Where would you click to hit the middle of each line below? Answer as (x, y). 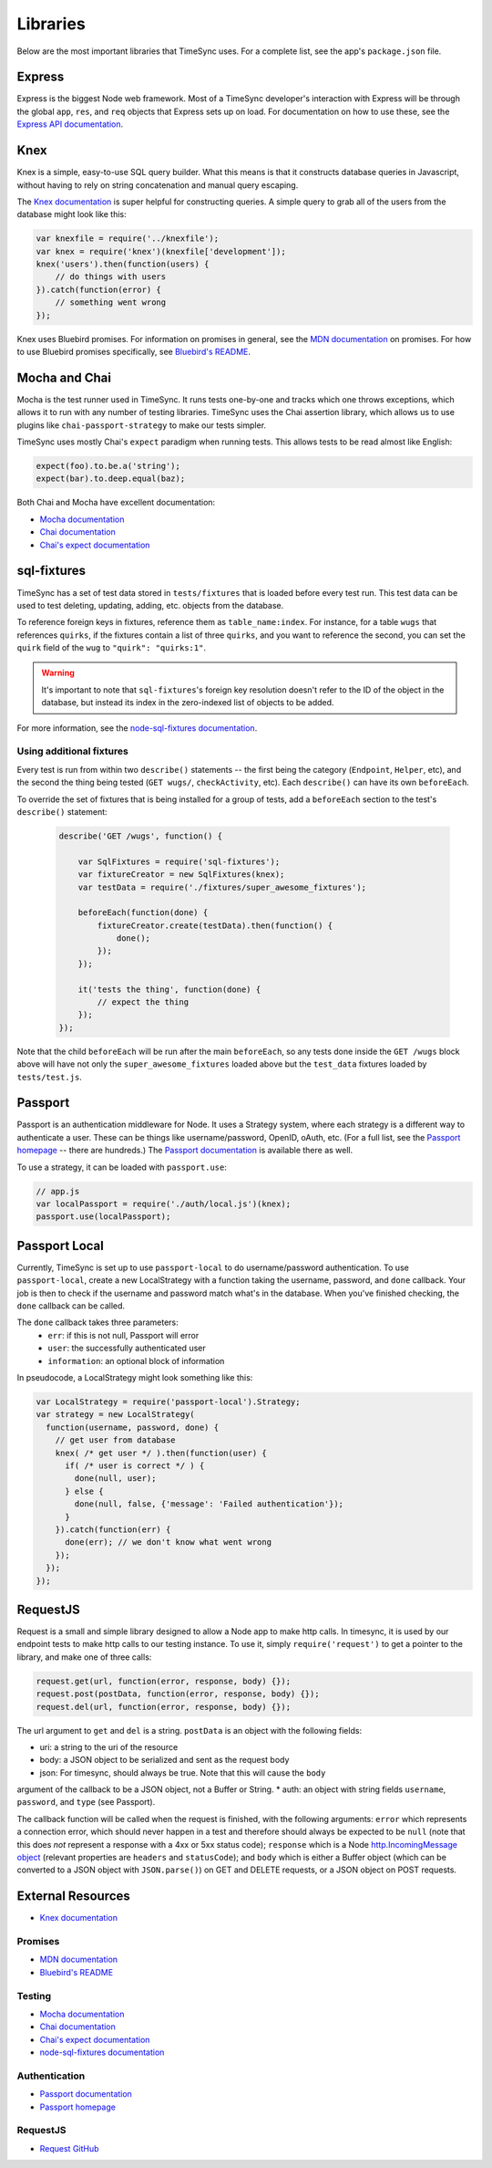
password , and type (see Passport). (86, 1802)
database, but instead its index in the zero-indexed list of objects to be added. (188, 703)
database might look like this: (72, 214)
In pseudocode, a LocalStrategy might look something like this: (135, 1378)
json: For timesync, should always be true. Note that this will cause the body (183, 1772)
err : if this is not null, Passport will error (123, 1335)
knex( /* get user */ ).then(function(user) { (161, 1453)
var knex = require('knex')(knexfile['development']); (161, 251)
